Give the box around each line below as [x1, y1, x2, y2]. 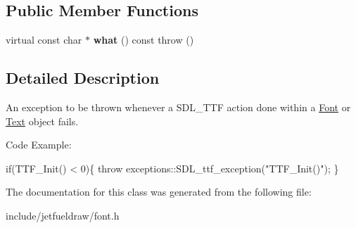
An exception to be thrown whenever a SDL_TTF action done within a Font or [6, 100, 351, 114]
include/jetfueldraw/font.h [6, 208, 120, 222]
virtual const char [6, 32, 82, 47]
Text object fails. [6, 113, 79, 128]
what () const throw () [93, 32, 194, 47]
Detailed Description [6, 67, 160, 89]
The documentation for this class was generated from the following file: [6, 184, 312, 199]
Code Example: [6, 137, 72, 152]
